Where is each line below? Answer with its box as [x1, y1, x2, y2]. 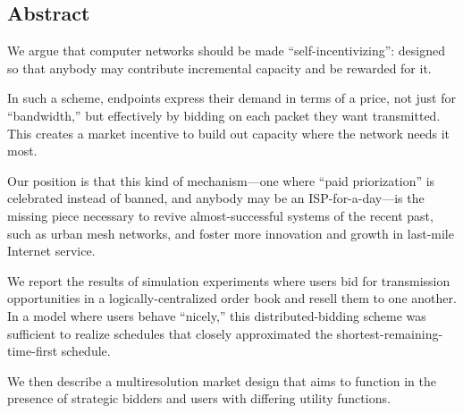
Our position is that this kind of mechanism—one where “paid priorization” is [7, 171, 435, 190]
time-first [7, 341, 58, 360]
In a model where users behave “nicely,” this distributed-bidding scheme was [7, 306, 426, 324]
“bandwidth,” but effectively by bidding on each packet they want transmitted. [7, 105, 441, 124]
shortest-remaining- [336, 324, 443, 342]
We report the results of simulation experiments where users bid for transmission [7, 271, 450, 290]
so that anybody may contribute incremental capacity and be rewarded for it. [7, 58, 432, 77]
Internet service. [7, 241, 96, 260]
